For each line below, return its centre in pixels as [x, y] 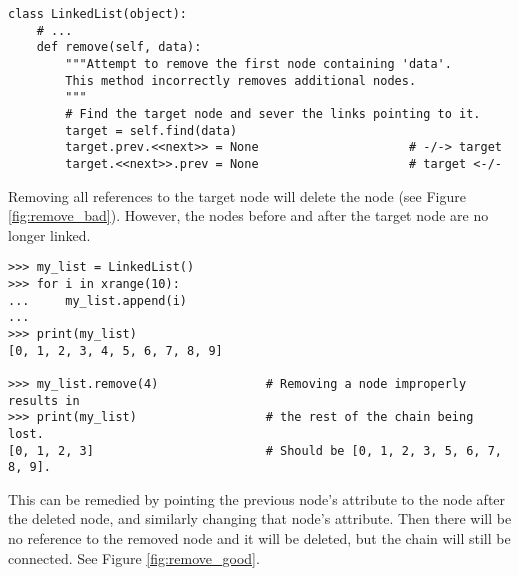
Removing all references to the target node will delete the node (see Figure [237, 195]
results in [44, 400]
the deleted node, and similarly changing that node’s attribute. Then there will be [260, 518]
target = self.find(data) [151, 130]
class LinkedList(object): [97, 14]
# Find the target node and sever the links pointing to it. [273, 113]
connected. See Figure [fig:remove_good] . [134, 557]
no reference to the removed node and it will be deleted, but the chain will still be [259, 538]
